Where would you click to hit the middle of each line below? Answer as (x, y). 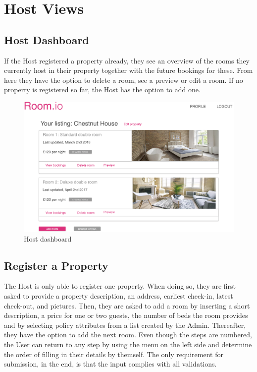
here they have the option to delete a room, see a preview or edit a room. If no (124, 80)
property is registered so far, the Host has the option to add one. (102, 90)
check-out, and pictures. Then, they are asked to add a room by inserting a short (127, 305)
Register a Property (56, 265)
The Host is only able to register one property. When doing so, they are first (120, 286)
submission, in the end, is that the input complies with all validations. (110, 364)
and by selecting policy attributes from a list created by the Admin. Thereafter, (125, 325)
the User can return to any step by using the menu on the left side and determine (128, 344)
